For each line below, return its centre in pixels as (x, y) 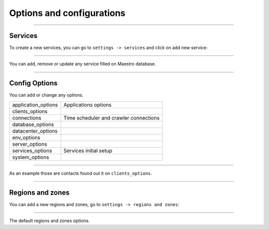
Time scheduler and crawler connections (112, 118)
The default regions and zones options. (49, 221)
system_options (31, 157)
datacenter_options (35, 131)
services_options (32, 151)
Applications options (88, 105)
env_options (26, 137)
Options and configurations (67, 13)
